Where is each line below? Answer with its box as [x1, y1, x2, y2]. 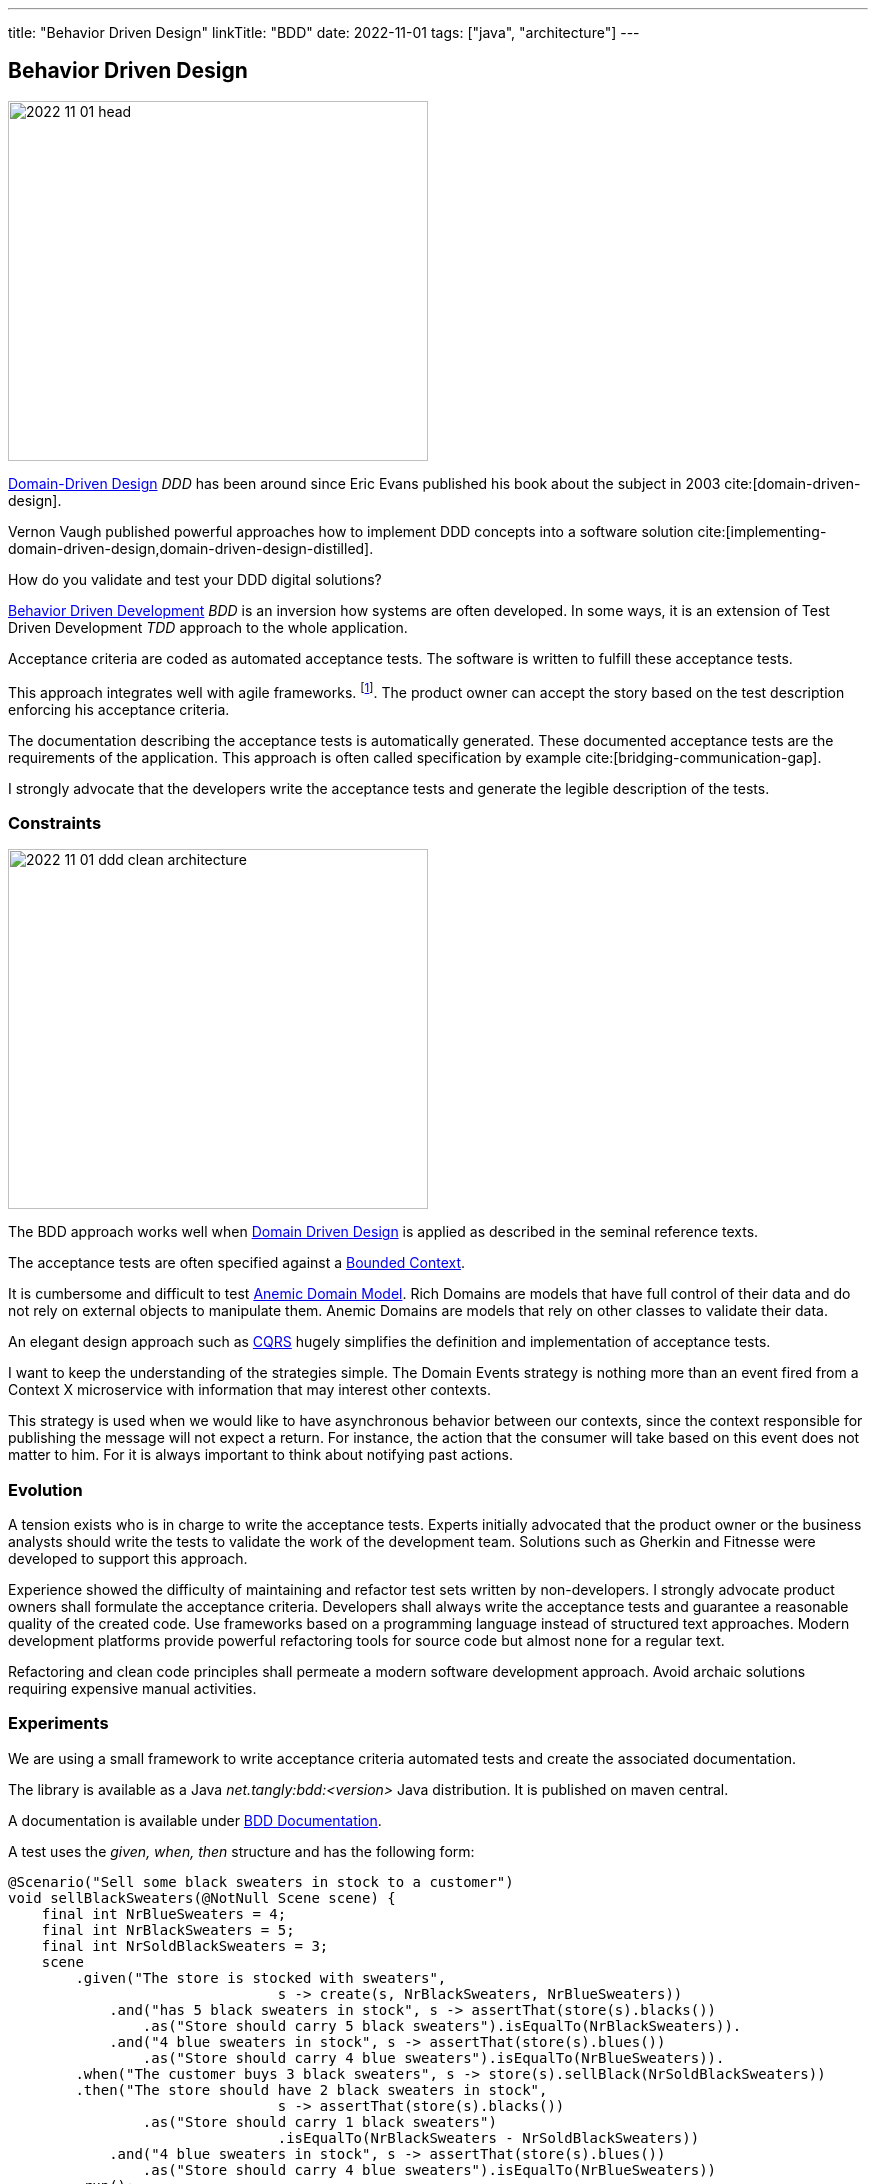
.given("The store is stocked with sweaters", [75, 1969, 447, 1986]
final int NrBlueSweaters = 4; [41, 1905, 287, 1922]
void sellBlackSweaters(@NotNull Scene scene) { [8, 1889, 396, 1906]
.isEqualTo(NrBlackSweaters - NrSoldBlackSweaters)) [277, 2129, 700, 2146]
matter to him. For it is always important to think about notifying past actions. [8, 1446, 513, 1464]
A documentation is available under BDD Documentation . [8, 1811, 382, 1829]
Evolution [8, 1479, 83, 1500]
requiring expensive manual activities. [8, 1680, 257, 1697]
